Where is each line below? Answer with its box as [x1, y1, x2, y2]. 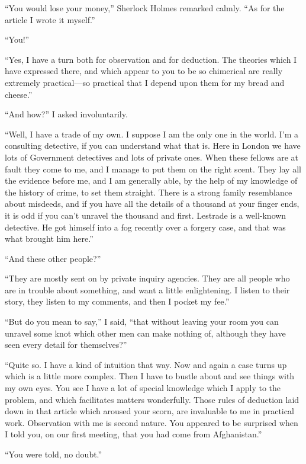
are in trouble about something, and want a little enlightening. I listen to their [5, 283, 290, 296]
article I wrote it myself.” [5, 13, 95, 25]
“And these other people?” [5, 252, 101, 264]
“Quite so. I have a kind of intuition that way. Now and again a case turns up [5, 358, 287, 370]
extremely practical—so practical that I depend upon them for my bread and [5, 76, 285, 88]
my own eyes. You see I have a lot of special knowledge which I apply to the [5, 382, 281, 394]
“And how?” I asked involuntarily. [5, 108, 128, 120]
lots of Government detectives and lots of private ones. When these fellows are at [5, 151, 299, 163]
